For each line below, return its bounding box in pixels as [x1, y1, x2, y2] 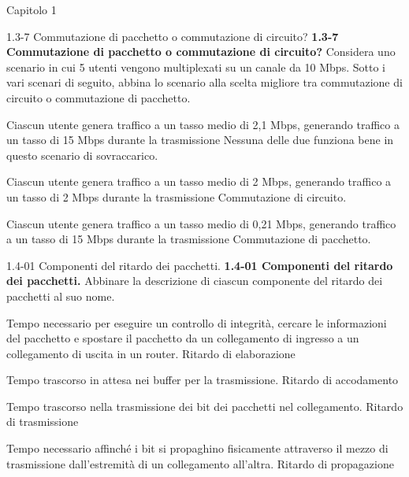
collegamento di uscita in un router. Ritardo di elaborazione [6, 345, 296, 361]
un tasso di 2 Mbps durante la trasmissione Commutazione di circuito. [6, 188, 347, 205]
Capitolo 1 [6, 2, 57, 17]
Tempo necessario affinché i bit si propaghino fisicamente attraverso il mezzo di [6, 440, 389, 457]
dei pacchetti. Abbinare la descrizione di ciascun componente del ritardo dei [6, 272, 383, 289]
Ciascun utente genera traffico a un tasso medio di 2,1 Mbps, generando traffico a [6, 116, 400, 132]
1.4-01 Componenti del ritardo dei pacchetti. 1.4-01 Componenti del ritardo [6, 257, 393, 273]
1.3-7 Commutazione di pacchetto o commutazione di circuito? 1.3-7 [6, 28, 339, 44]
